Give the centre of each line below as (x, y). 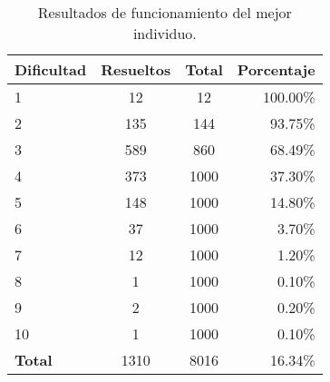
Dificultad (51, 69)
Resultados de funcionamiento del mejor (165, 12)
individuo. (165, 33)
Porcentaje (276, 69)
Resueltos (136, 69)
